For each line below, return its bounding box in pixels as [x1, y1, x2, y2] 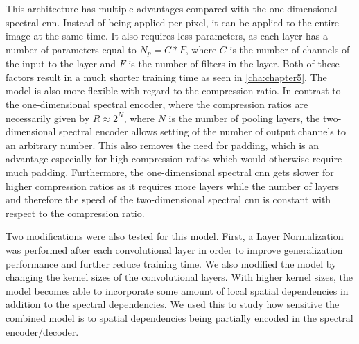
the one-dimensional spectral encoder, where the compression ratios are [6, 97, 308, 112]
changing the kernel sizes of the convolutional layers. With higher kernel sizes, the [6, 270, 353, 284]
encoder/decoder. [6, 324, 79, 338]
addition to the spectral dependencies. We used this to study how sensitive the [6, 297, 340, 311]
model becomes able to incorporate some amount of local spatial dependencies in [6, 283, 349, 298]
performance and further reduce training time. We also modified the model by [6, 256, 337, 270]
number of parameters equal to [6, 42, 137, 56]
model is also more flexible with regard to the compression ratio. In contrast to [6, 83, 341, 98]
